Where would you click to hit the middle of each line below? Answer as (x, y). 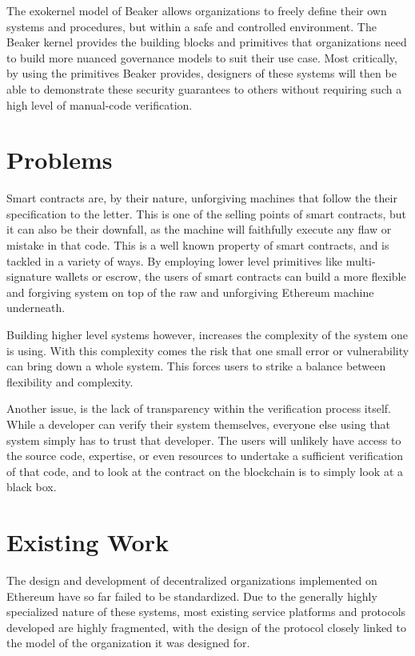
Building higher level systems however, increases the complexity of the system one (207, 335)
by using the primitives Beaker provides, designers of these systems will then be (202, 73)
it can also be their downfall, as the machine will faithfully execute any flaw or (199, 229)
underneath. (36, 308)
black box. (32, 487)
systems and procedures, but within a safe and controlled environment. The (192, 26)
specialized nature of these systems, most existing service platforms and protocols (206, 612)
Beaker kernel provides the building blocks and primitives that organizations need (207, 42)
